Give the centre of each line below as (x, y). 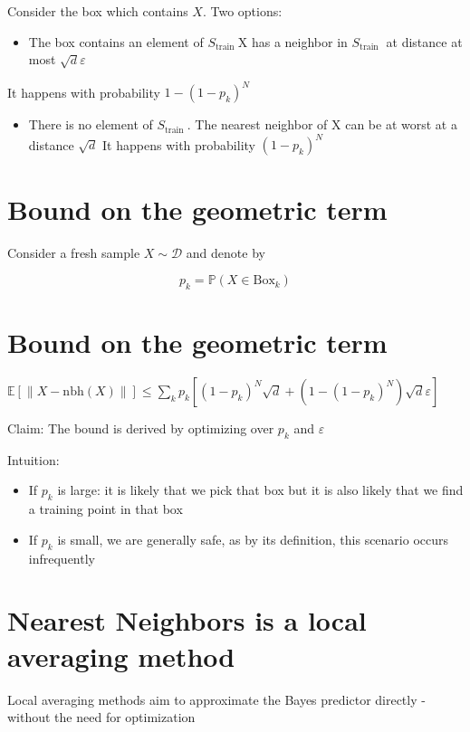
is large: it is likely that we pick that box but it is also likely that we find (260, 490)
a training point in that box (106, 509)
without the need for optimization (101, 717)
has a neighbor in (299, 41)
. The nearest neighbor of (257, 124)
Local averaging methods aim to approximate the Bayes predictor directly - (216, 699)
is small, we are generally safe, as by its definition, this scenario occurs (253, 539)
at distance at (424, 41)
